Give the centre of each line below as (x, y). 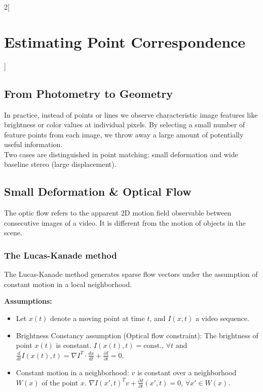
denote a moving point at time (98, 318)
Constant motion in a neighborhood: (72, 372)
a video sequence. (222, 318)
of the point (60, 382)
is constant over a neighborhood (187, 372)
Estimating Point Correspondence (125, 41)
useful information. (33, 144)
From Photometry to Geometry (89, 93)
